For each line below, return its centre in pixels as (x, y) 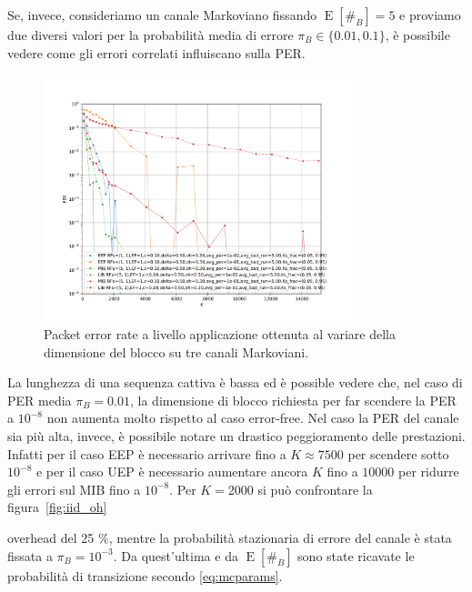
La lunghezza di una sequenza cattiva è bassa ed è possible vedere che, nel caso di (235, 382)
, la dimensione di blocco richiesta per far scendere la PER (293, 400)
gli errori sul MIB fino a (74, 489)
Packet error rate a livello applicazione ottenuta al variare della (220, 334)
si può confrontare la (315, 489)
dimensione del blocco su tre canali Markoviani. (176, 351)
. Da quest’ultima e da (176, 555)
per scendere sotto (398, 453)
